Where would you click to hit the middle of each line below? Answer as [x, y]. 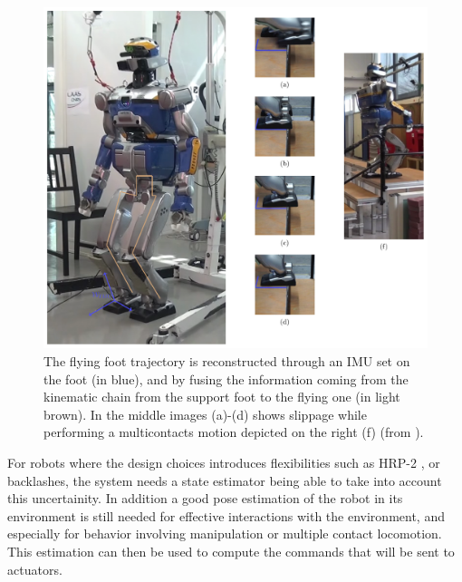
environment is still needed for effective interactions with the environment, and [226, 515]
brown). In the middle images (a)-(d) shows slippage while [205, 414]
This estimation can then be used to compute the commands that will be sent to [231, 551]
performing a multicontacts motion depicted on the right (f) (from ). [234, 432]
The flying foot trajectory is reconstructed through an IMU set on [227, 360]
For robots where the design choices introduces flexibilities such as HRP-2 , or [224, 462]
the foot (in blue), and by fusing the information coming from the [226, 378]
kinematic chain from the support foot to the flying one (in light [222, 397]
